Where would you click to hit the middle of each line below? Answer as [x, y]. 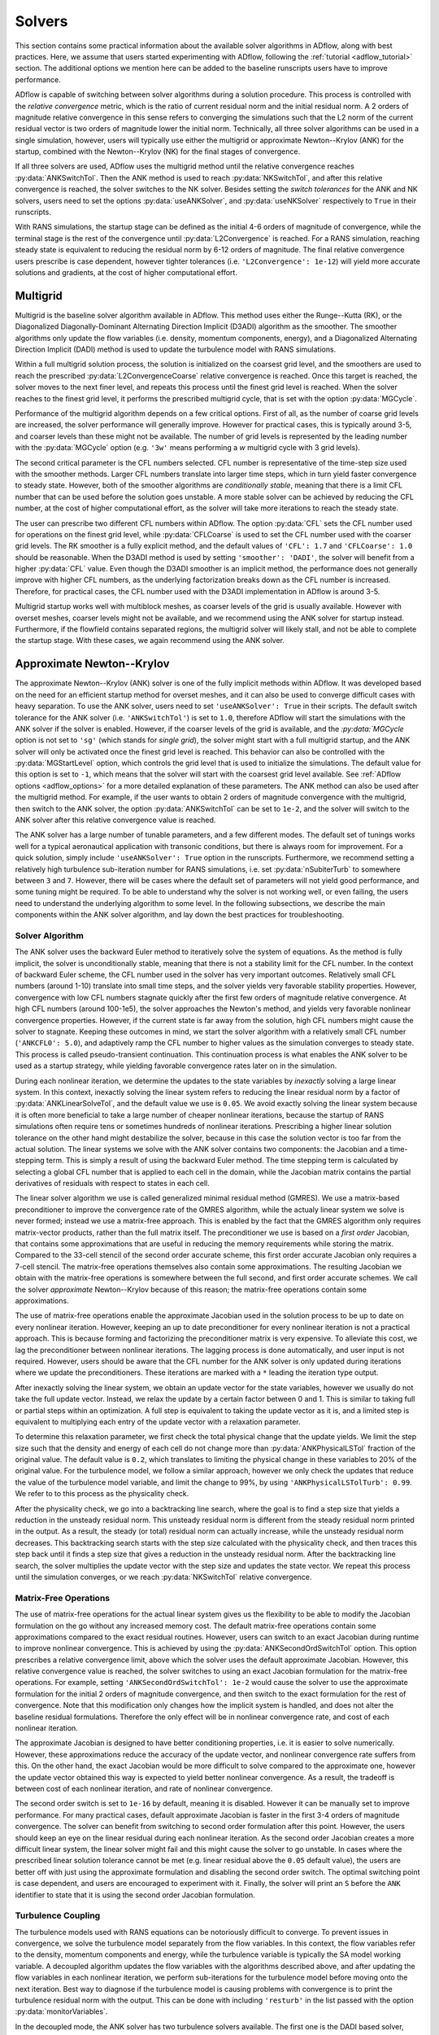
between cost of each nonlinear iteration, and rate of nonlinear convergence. [144, 1788]
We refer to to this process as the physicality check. [102, 1494]
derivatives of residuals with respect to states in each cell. [113, 1184]
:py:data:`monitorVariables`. [61, 2011]
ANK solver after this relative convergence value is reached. [115, 820]
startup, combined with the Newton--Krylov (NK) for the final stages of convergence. [158, 151]
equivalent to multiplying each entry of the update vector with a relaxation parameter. [158, 1421]
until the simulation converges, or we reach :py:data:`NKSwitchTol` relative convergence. [163, 1577]
